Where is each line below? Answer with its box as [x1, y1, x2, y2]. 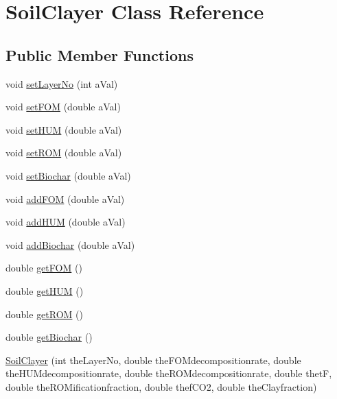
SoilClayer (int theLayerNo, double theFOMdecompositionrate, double [5, 352, 301, 367]
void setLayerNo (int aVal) [5, 76, 118, 90]
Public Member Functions [5, 44, 194, 65]
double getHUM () [5, 283, 84, 298]
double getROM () [5, 306, 83, 321]
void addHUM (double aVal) [5, 215, 126, 229]
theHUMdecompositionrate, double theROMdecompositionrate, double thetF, [5, 366, 332, 380]
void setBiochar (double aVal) [5, 168, 131, 182]
